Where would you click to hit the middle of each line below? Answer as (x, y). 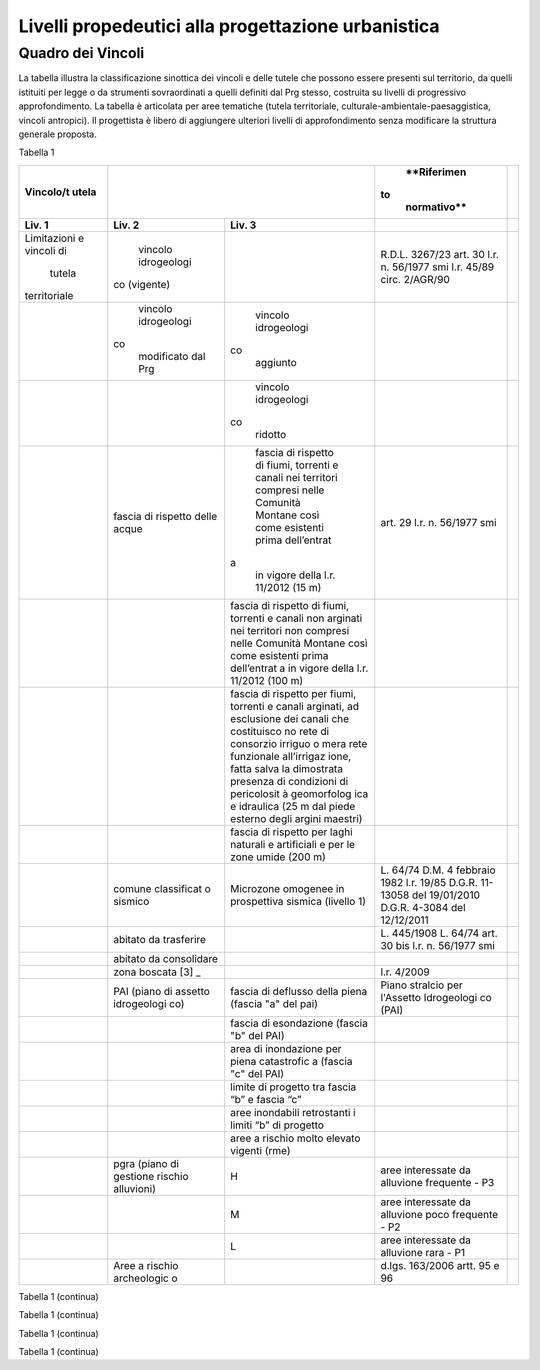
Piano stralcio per (422, 985)
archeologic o (146, 1278)
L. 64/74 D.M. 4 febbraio (438, 870)
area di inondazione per (286, 1048)
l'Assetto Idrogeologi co (436, 997)
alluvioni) (135, 1188)
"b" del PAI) (257, 1035)
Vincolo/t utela (60, 192)
